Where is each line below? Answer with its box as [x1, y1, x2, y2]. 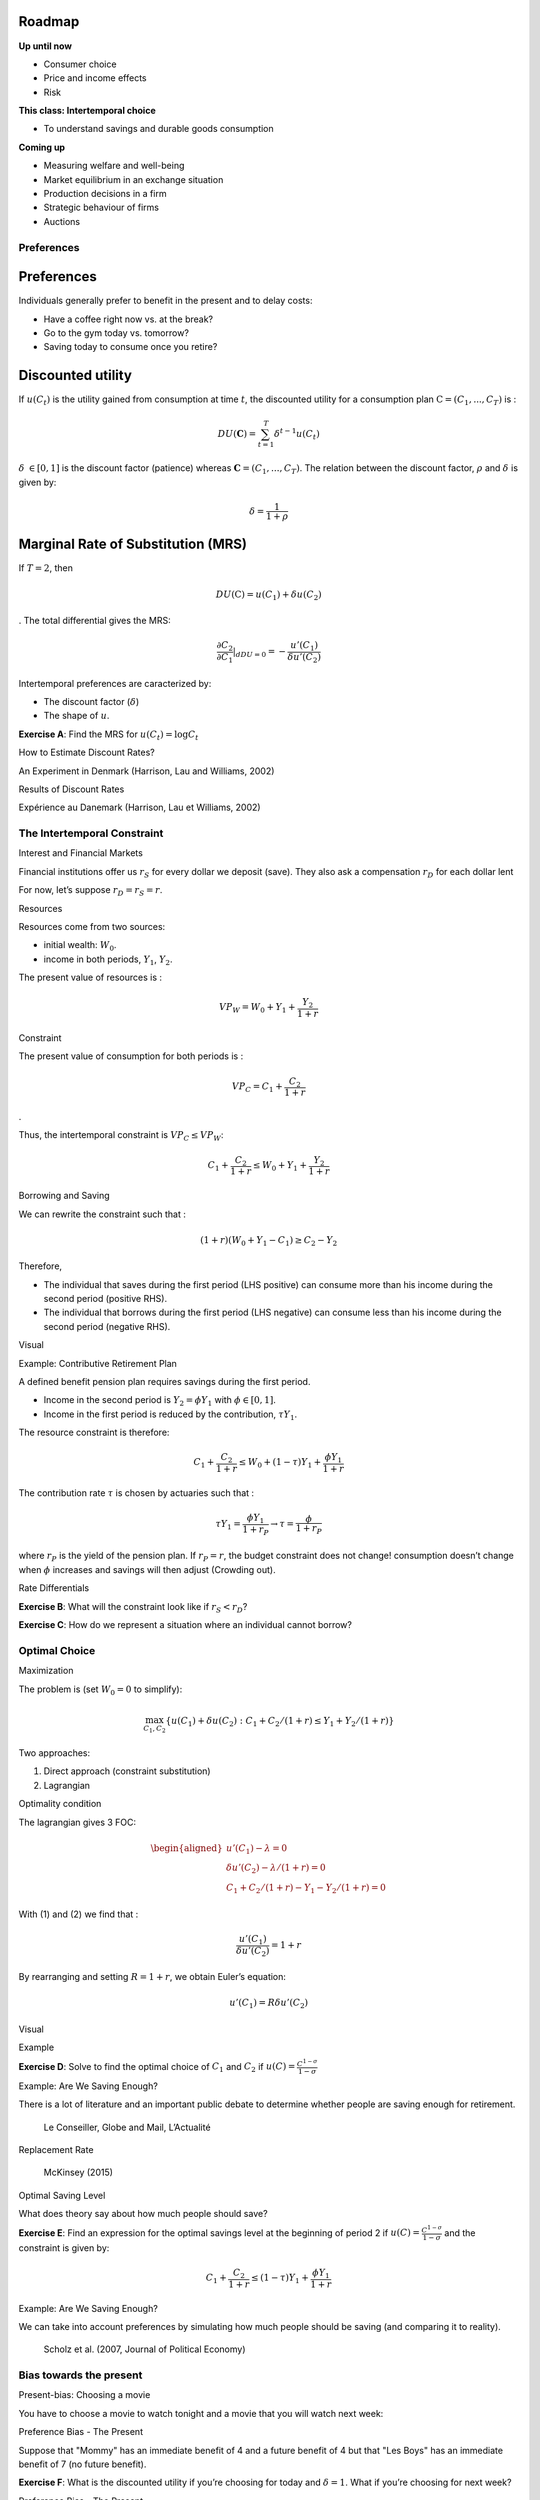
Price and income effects [43, 72, 147, 84]
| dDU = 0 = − [232, 646, 287, 660]
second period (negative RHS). [43, 1320, 171, 1332]
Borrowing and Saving [18, 1190, 110, 1202]
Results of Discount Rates [18, 783, 125, 795]
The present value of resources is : [18, 971, 163, 984]
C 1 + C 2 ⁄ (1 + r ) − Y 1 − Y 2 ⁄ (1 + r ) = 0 [226, 1882, 387, 1895]
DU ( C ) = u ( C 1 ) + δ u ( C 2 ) [215, 588, 322, 602]
